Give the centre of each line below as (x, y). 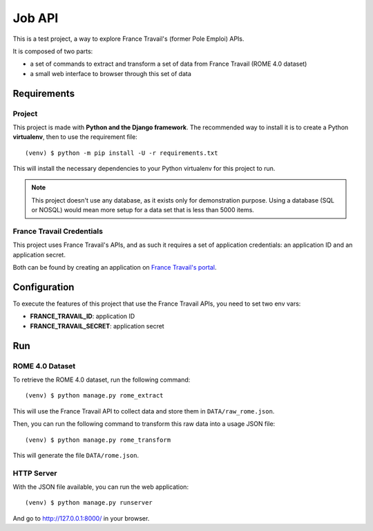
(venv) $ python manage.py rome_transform (98, 440)
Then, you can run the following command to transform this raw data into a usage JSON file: (144, 424)
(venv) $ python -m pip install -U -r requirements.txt (122, 153)
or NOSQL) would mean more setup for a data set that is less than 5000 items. (143, 210)
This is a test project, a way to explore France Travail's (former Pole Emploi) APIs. (128, 39)
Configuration (44, 287)
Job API (36, 18)
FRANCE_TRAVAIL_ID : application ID (83, 316)
